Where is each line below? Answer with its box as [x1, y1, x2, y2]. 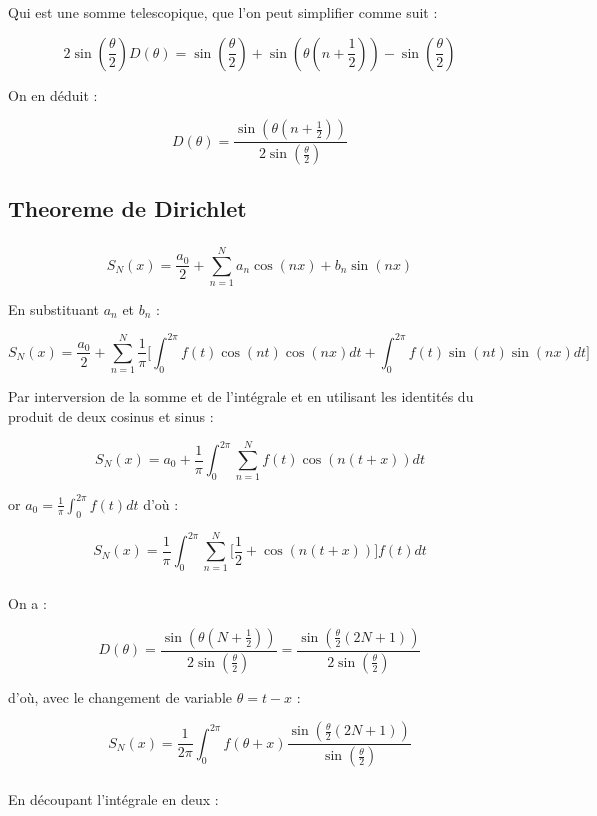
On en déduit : [8, 84, 98, 105]
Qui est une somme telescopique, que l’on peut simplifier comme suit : [8, 2, 438, 22]
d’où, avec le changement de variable [8, 686, 233, 707]
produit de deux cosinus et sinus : [8, 405, 214, 426]
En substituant [8, 298, 99, 319]
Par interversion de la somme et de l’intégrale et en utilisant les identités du [8, 386, 474, 407]
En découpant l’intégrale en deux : [8, 789, 219, 810]
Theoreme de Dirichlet [8, 193, 247, 224]
